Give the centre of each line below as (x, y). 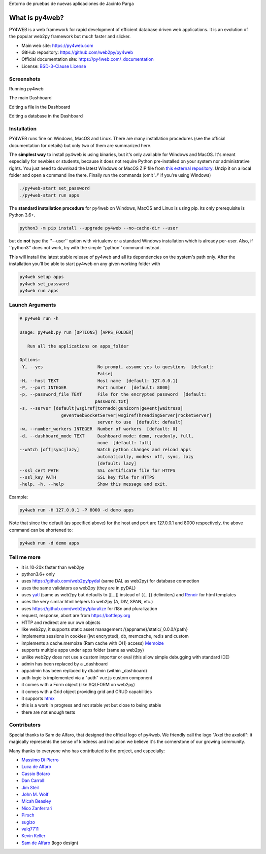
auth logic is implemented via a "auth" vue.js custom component (87, 678)
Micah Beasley (36, 801)
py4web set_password (44, 284)
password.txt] (112, 401)
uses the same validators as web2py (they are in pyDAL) (79, 588)
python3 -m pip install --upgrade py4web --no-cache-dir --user (99, 228)
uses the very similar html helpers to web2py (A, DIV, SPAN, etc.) (87, 602)
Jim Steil (30, 787)
